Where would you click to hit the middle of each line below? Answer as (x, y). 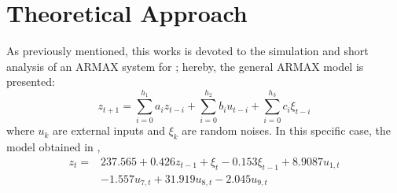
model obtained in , (53, 147)
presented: (31, 82)
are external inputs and (109, 130)
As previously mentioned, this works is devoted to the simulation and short (187, 51)
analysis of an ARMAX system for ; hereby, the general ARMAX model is (185, 66)
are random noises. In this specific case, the (286, 130)
